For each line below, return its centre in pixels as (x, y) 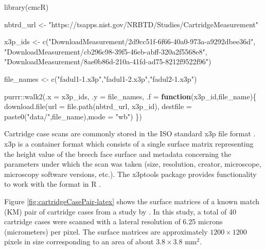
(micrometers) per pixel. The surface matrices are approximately (106, 231)
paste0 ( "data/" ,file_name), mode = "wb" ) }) (73, 116)
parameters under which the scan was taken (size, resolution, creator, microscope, (133, 164)
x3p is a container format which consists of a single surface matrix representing (129, 143)
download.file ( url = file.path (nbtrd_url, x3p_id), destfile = (98, 106)
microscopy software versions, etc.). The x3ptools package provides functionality (130, 174)
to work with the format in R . (53, 184)
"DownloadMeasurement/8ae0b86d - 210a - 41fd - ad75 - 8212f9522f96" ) (108, 61)
